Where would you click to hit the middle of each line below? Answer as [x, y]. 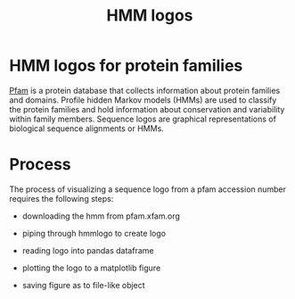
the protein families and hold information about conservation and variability [147, 109]
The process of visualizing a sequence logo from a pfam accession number [148, 189]
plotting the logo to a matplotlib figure [91, 268]
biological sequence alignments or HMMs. [87, 128]
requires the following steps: [61, 198]
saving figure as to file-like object [83, 285]
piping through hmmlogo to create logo [94, 233]
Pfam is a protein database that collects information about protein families [145, 90]
